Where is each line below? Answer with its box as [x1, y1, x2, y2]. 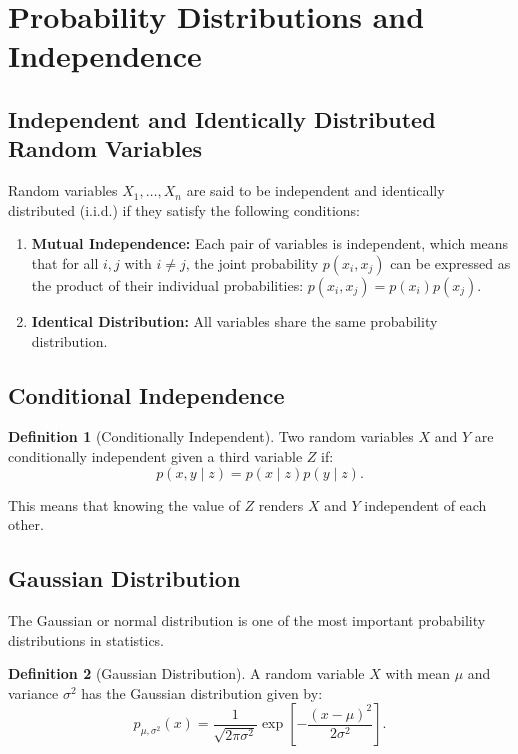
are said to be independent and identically [186, 180, 445, 201]
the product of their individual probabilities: [31, 274, 304, 295]
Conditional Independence [8, 379, 285, 410]
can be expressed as [390, 252, 511, 273]
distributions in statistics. [8, 629, 165, 650]
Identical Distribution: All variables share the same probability [31, 310, 438, 331]
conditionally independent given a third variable [8, 445, 303, 466]
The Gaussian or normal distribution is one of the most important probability [8, 609, 486, 630]
